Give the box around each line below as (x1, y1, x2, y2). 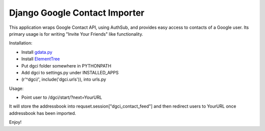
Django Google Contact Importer (9, 7, 145, 18)
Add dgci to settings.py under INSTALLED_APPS (21, 69, 119, 75)
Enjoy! (9, 119, 22, 125)
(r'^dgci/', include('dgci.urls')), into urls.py (21, 76, 106, 83)
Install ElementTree (21, 56, 60, 62)
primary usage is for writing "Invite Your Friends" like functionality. (9, 31, 143, 37)
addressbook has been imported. (9, 110, 76, 116)
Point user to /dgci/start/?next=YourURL (21, 94, 103, 100)
